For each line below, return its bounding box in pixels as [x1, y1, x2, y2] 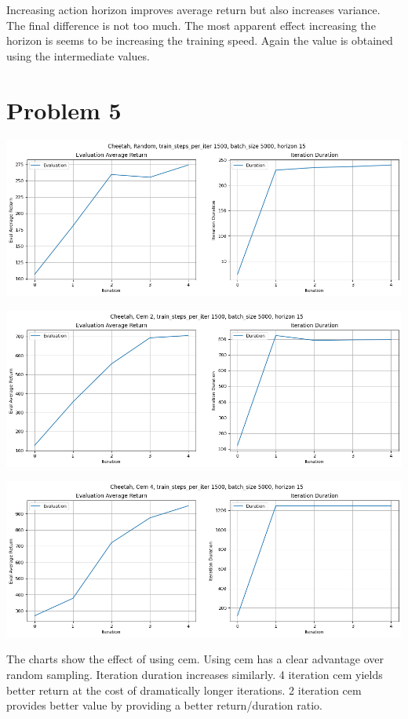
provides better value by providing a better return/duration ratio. [6, 697, 322, 714]
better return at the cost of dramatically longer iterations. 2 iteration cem [6, 681, 362, 698]
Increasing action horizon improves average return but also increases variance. [6, 2, 381, 17]
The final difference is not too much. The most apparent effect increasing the [6, 16, 376, 33]
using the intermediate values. [6, 47, 150, 64]
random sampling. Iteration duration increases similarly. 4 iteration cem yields [6, 666, 383, 683]
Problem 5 [6, 93, 122, 126]
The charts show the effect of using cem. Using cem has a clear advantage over [6, 651, 384, 667]
